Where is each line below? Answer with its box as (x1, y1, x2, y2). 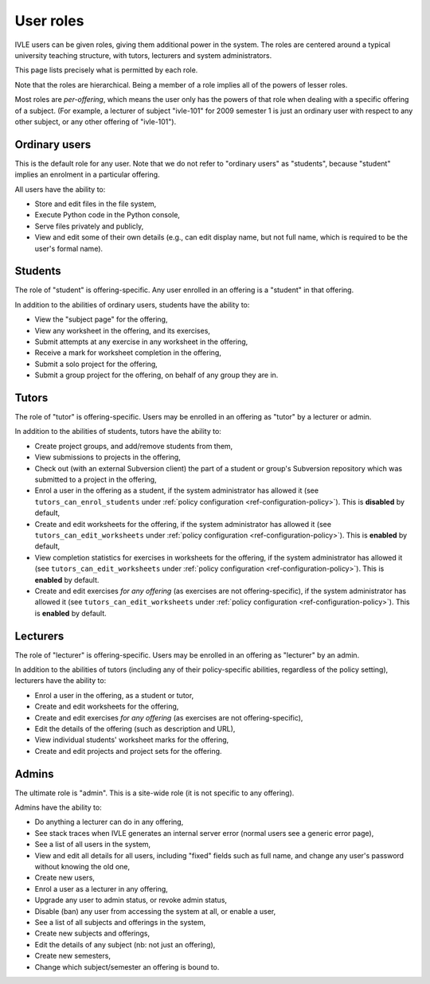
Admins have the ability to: (14, 802, 103, 812)
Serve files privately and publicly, (34, 221, 144, 231)
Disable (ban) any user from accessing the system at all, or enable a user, (34, 906, 276, 916)
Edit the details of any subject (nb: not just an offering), (34, 939, 216, 949)
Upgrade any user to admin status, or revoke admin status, (34, 896, 227, 905)
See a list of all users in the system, (34, 840, 151, 849)
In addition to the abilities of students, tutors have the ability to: (14, 427, 222, 436)
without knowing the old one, (34, 862, 131, 871)
